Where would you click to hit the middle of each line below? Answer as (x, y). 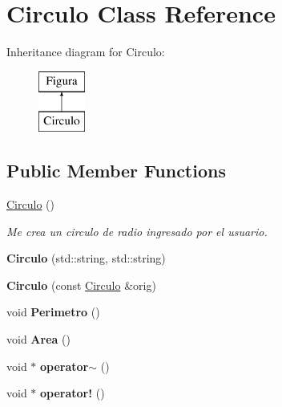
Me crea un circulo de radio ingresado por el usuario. (137, 231)
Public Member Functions (116, 171)
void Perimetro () (53, 312)
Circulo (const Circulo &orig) (81, 285)
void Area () (38, 339)
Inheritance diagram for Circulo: (86, 52)
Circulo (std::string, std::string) (86, 258)
